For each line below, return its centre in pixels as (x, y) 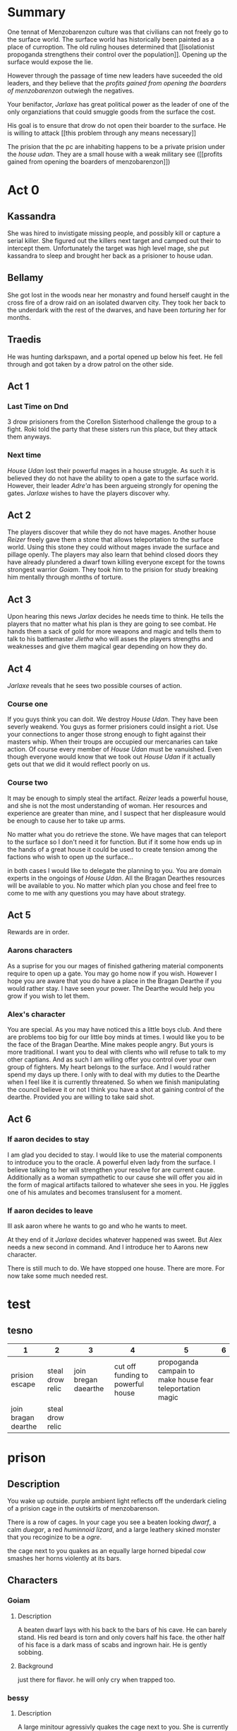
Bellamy (25, 278)
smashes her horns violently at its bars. (65, 1558)
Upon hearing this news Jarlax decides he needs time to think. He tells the (116, 617)
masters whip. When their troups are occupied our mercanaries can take (113, 742)
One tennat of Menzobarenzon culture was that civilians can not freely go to (118, 32)
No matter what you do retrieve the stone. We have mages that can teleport (117, 834)
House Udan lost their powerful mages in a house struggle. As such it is (111, 470)
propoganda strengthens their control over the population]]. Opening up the (117, 54)
